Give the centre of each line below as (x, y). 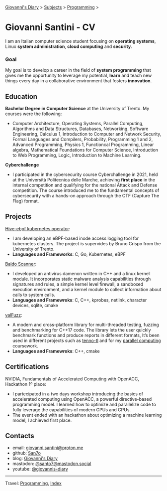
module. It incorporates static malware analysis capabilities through (82, 279)
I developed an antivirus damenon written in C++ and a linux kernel (81, 273)
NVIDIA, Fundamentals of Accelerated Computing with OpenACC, (72, 379)
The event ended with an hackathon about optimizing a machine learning (87, 415)
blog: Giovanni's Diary (35, 459)
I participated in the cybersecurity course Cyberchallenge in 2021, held (85, 174)
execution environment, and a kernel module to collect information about (87, 289)
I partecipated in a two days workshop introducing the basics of (78, 394)
